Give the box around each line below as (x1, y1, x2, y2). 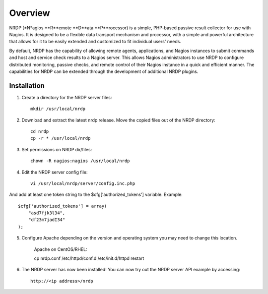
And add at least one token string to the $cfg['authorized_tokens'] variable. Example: (9, 191, 183, 198)
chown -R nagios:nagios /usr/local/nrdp (30, 158, 130, 164)
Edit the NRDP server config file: (21, 169, 88, 175)
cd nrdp (30, 128, 49, 134)
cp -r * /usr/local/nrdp (30, 135, 91, 141)
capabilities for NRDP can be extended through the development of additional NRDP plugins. (9, 68, 199, 74)
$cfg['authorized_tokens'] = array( (18, 203, 107, 209)
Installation (9, 81, 45, 90)
